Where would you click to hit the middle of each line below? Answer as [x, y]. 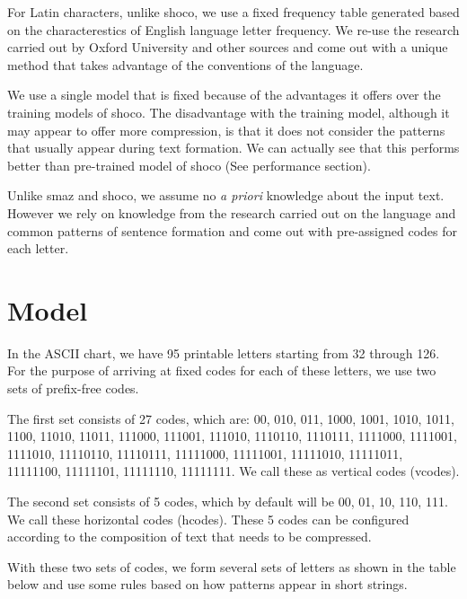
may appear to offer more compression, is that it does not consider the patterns [226, 130]
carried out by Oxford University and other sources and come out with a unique [228, 47]
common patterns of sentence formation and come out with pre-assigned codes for [233, 230]
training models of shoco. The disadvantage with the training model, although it [229, 112]
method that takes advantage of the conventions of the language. [185, 64]
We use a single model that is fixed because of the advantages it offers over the [224, 95]
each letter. [38, 248]
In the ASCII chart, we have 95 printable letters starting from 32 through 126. [224, 352]
